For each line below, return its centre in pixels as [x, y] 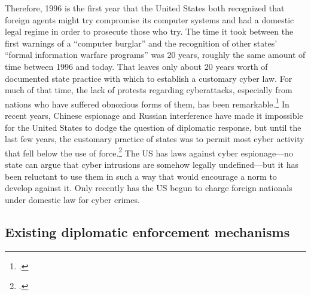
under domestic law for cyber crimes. [72, 199]
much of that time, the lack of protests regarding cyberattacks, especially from [149, 90]
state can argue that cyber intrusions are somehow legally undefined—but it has [152, 165]
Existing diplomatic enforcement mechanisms [147, 231]
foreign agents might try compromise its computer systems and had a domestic [150, 19]
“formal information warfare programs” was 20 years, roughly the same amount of [155, 55]
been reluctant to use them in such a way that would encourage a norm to [141, 176]
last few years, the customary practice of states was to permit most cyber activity [155, 139]
